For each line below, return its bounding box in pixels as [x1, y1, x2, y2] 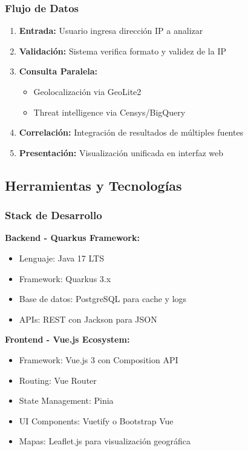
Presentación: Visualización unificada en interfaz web [19, 146, 224, 159]
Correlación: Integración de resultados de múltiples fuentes [19, 126, 244, 139]
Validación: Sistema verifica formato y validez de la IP [19, 44, 227, 57]
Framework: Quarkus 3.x [19, 272, 111, 285]
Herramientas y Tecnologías [5, 176, 182, 194]
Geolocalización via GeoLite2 [33, 85, 142, 97]
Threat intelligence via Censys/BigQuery [33, 105, 186, 118]
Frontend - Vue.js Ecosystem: [5, 333, 130, 346]
